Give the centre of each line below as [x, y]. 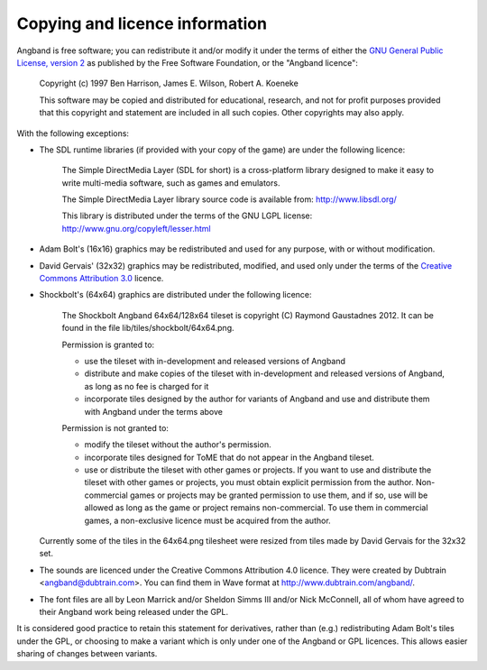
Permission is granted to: [108, 344]
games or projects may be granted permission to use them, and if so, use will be [279, 495]
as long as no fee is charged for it [147, 386]
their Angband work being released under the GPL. [134, 612]
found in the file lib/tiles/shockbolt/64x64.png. [148, 328]
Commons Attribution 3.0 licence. [101, 279]
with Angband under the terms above [153, 411]
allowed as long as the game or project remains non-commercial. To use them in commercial [256, 508]
